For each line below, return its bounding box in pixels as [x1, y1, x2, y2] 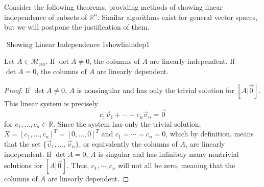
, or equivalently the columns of [79, 138, 178, 149]
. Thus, [66, 160, 89, 171]
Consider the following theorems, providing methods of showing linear [4, 2, 223, 12]
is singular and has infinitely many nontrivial [98, 148, 239, 159]
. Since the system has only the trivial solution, [53, 118, 201, 129]
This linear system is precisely [4, 98, 98, 108]
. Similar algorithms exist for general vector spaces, [97, 11, 257, 22]
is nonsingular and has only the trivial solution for [77, 84, 234, 95]
